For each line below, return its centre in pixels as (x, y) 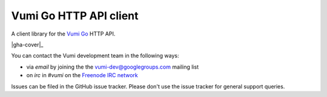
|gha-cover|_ (27, 45)
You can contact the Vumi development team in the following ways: (95, 56)
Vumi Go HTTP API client (75, 16)
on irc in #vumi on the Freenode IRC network (82, 75)
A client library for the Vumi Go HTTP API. (63, 34)
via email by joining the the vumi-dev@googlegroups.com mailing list (113, 67)
